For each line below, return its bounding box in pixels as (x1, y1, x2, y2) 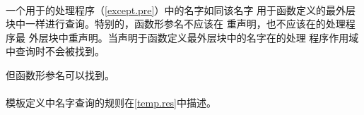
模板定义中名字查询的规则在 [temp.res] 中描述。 (6, 95, 217, 110)
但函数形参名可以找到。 (6, 67, 115, 82)
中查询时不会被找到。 (6, 44, 105, 59)
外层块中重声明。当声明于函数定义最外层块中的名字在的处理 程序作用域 (28, 30, 359, 44)
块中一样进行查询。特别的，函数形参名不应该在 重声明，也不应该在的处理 (6, 16, 346, 31)
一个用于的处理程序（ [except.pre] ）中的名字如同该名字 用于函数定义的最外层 (6, 2, 356, 17)
